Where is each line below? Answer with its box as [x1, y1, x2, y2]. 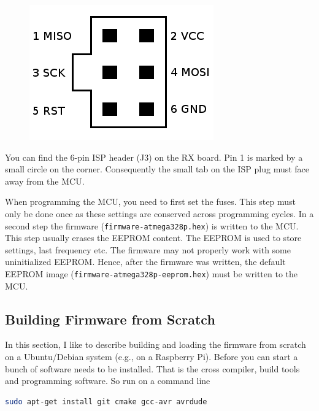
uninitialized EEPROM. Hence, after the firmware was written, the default [5, 255, 286, 268]
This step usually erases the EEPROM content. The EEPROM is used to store [5, 231, 302, 244]
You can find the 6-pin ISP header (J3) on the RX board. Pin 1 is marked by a [5, 150, 303, 163]
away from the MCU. [5, 174, 85, 187]
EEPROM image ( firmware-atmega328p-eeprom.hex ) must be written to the [5, 267, 298, 280]
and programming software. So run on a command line [5, 374, 210, 387]
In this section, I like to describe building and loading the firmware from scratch [5, 338, 306, 351]
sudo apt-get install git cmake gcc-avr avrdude [5, 397, 207, 406]
